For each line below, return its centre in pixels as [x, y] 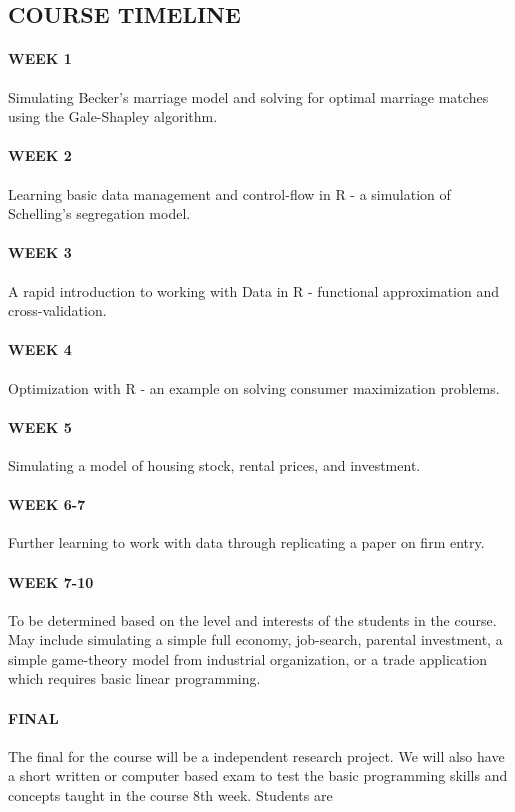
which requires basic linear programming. [134, 678]
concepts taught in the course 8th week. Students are [170, 795]
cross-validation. [57, 310]
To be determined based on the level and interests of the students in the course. [252, 619]
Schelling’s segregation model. [99, 213]
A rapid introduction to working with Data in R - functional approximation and [254, 290]
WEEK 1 [40, 58]
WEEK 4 [40, 349]
